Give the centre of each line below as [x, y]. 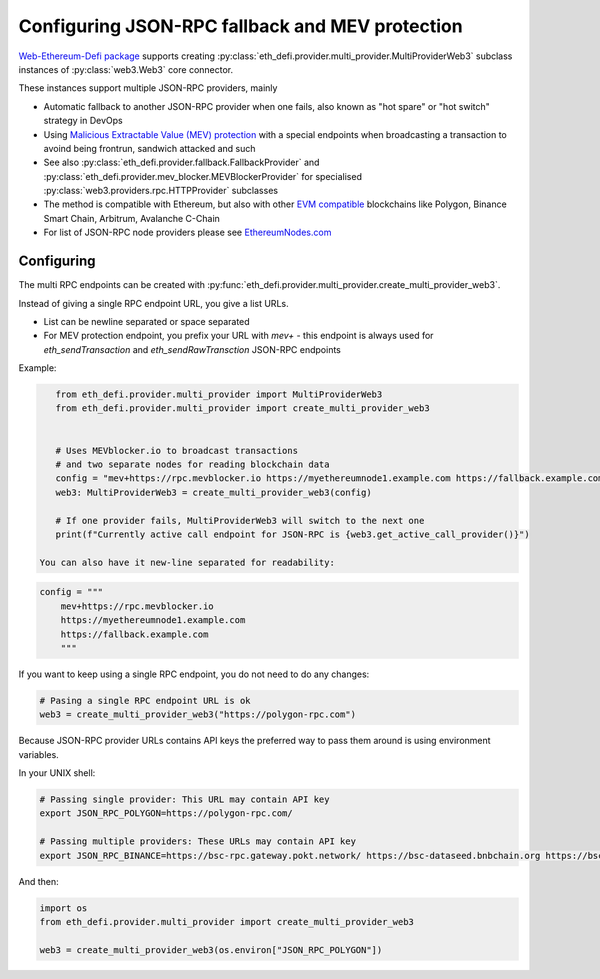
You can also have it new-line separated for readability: [187, 562]
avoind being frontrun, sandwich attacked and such [149, 148]
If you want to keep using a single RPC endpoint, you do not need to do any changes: [194, 674]
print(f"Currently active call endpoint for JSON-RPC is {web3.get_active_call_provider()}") [292, 534]
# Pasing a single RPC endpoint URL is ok [145, 700]
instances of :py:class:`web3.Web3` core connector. [126, 69]
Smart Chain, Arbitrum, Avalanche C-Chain [131, 218]
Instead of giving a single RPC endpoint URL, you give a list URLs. [153, 303]
